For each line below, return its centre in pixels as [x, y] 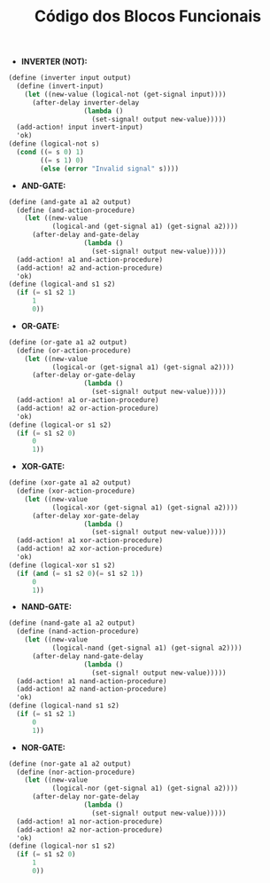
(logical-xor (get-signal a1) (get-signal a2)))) [145, 508]
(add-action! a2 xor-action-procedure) [90, 549]
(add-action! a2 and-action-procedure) [90, 268]
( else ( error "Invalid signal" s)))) [109, 169]
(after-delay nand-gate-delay [87, 656]
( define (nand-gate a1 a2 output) [72, 623]
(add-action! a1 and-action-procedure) [90, 259]
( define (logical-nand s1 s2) [64, 706]
